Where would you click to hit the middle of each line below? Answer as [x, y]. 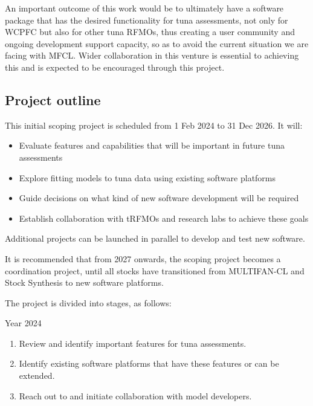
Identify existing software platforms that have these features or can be [149, 363]
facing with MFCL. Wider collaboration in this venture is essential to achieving [152, 55]
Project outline [53, 99]
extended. [37, 375]
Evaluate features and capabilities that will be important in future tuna [152, 145]
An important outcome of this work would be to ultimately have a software [144, 8]
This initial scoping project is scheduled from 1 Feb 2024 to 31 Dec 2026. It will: [154, 125]
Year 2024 [23, 323]
